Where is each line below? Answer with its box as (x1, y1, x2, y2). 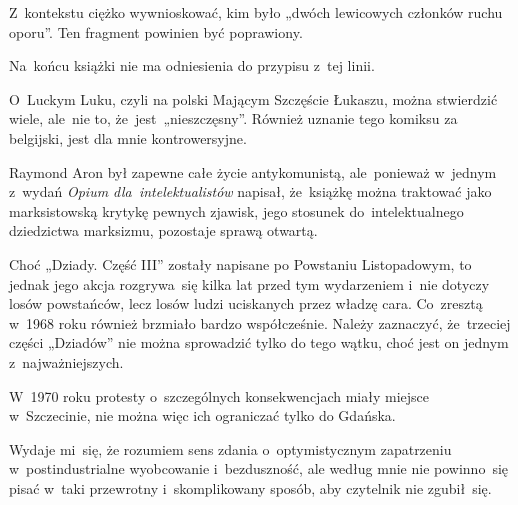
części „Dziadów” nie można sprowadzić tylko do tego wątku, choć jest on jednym (9, 332, 509, 353)
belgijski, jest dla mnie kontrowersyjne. (9, 127, 247, 148)
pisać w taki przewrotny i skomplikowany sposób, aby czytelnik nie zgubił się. (9, 477, 492, 498)
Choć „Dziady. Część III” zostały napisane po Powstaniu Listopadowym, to (9, 253, 472, 274)
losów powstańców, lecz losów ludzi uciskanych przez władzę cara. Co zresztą (9, 293, 483, 314)
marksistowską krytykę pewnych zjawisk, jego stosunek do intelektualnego (9, 200, 464, 221)
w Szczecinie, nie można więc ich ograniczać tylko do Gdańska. (9, 405, 396, 426)
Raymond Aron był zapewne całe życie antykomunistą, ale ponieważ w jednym (9, 161, 497, 182)
